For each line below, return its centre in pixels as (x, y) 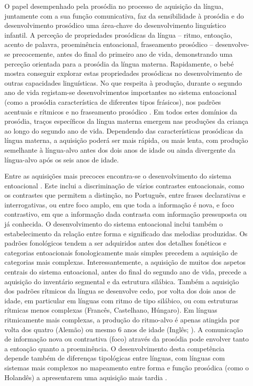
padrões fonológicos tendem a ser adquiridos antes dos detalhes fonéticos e (116, 243)
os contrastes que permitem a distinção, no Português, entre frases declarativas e (125, 195)
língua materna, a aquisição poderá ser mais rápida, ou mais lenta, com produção (126, 140)
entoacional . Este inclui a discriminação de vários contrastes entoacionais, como (124, 185)
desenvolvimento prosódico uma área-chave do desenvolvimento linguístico (115, 25)
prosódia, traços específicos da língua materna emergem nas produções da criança (126, 121)
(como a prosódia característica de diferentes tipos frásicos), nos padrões (113, 102)
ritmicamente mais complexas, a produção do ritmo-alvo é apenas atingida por (122, 319)
